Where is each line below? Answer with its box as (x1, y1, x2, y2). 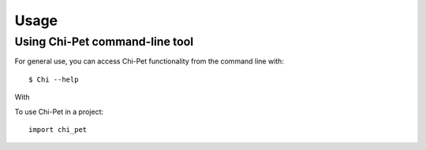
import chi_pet (28, 125, 88, 134)
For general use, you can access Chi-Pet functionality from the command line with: (14, 57, 284, 66)
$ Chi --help (28, 75, 79, 84)
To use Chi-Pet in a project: (14, 107, 104, 116)
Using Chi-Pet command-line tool (14, 35, 194, 49)
